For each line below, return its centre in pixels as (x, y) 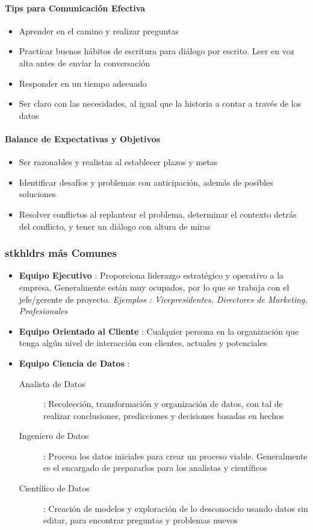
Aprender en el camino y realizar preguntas (99, 30)
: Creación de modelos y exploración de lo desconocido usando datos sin (175, 508)
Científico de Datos (54, 488)
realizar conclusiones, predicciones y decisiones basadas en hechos (163, 415)
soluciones (37, 194)
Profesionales (43, 311)
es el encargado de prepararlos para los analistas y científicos (155, 468)
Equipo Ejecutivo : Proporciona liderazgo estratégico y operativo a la (151, 275)
